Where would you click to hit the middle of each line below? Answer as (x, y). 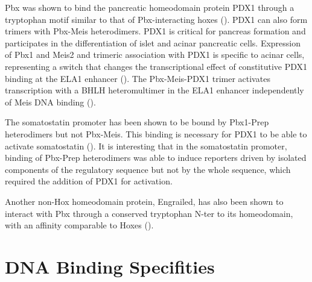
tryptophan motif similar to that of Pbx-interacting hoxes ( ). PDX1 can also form (156, 19)
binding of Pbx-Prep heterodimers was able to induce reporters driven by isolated (156, 158)
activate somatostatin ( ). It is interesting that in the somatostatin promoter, (146, 146)
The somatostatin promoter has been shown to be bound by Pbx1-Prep (137, 122)
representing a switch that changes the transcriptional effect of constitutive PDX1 (156, 66)
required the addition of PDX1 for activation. (89, 181)
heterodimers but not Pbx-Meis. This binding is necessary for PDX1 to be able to (156, 133)
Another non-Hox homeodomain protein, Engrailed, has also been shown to (144, 201)
